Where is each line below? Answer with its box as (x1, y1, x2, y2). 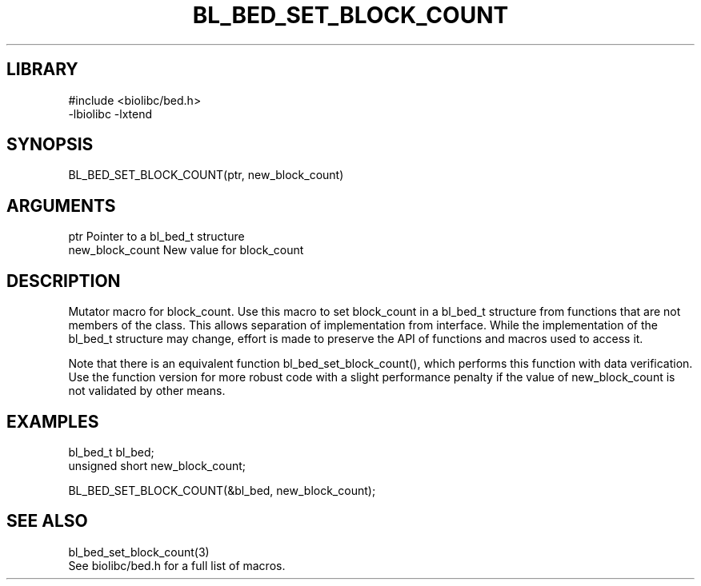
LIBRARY (6, 59, 78, 80)
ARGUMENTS (6, 195, 116, 216)
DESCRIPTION (6, 270, 121, 291)
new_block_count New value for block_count (68, 243, 304, 257)
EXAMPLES (6, 411, 99, 432)
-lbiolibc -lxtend (68, 106, 153, 121)
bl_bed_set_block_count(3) (68, 544, 210, 559)
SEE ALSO (6, 511, 88, 532)
